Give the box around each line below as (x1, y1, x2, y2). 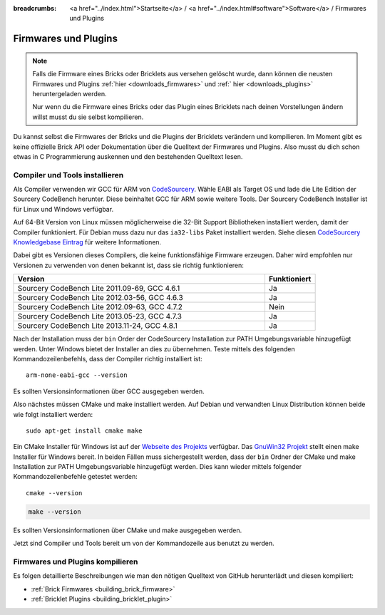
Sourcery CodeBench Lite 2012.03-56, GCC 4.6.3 (17, 293, 183, 303)
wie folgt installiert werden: (13, 410, 93, 418)
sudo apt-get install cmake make (26, 426, 143, 435)
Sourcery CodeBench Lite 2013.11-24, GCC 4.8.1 (17, 321, 178, 331)
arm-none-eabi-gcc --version (26, 371, 128, 379)
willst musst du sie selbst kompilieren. (32, 113, 144, 121)
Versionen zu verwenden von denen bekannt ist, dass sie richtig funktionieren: (13, 261, 244, 269)
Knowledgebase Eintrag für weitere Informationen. (13, 238, 162, 247)
